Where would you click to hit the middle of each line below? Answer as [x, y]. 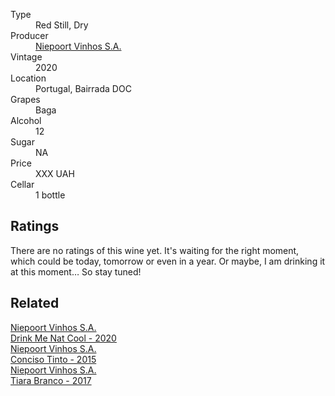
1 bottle [50, 195]
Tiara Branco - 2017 [51, 380]
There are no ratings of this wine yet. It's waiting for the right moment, [155, 250]
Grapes [25, 99]
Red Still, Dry [62, 25]
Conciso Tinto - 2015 [53, 359]
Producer [29, 35]
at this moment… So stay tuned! [76, 271]
